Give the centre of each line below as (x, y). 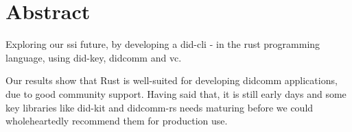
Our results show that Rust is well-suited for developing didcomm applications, (172, 80)
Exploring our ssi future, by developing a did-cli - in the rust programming (163, 44)
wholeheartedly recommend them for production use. (117, 121)
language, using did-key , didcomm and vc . (94, 57)
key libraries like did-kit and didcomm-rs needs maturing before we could (160, 107)
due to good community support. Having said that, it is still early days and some (176, 93)
